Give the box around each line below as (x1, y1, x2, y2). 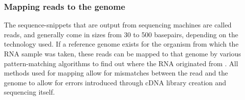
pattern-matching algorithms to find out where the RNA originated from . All (4, 58, 238, 68)
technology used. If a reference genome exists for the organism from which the (4, 39, 239, 49)
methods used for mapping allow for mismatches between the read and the (4, 68, 228, 78)
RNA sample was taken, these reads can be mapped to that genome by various (4, 49, 241, 58)
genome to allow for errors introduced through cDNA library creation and (4, 77, 226, 87)
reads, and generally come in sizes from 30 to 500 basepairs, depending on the (4, 29, 238, 39)
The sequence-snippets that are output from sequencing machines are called (4, 20, 232, 30)
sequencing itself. (4, 87, 55, 97)
